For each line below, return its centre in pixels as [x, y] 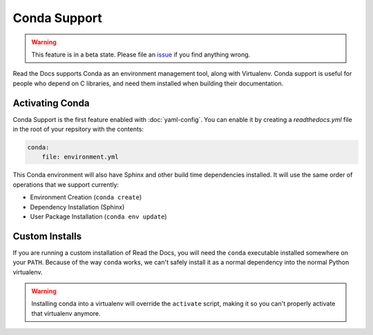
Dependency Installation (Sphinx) [77, 207]
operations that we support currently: [66, 184]
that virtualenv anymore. [66, 313]
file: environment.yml [80, 157]
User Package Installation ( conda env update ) [98, 216]
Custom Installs [47, 236]
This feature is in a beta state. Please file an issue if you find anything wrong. [141, 54]
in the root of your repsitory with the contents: [78, 129]
